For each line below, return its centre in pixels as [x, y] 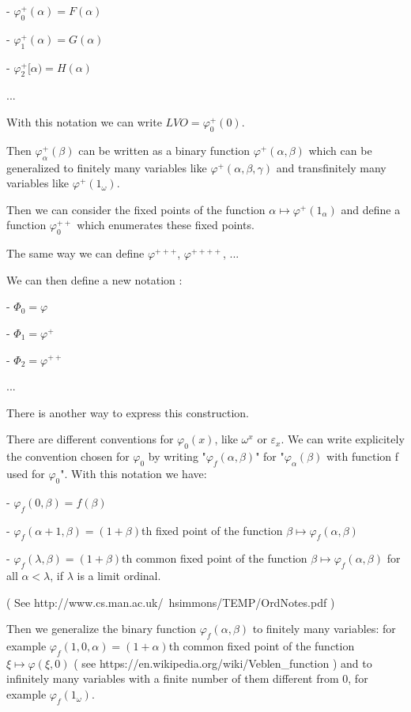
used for [26, 473]
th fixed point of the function [212, 530]
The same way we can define [75, 253]
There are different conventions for [90, 439]
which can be [340, 150]
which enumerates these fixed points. [166, 225]
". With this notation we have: [134, 473]
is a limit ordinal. [119, 576]
